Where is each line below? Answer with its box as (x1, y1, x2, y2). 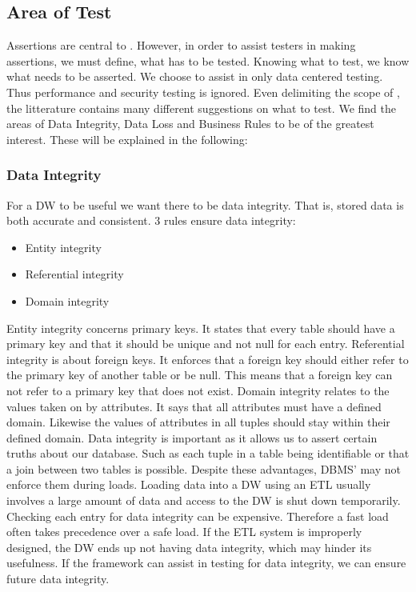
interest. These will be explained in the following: (6, 130, 248, 147)
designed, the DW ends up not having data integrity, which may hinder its (6, 538, 372, 555)
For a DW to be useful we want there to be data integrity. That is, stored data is (6, 196, 404, 213)
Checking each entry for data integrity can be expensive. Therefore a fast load (6, 507, 389, 524)
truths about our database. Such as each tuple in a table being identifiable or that (6, 445, 410, 462)
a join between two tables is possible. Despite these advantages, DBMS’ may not (6, 460, 402, 477)
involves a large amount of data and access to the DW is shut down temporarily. (6, 492, 401, 509)
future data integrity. (6, 570, 110, 587)
